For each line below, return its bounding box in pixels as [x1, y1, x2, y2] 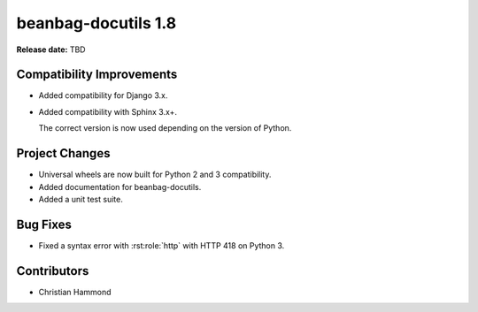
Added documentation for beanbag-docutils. [38, 181, 202, 192]
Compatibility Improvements [16, 67, 178, 82]
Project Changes [16, 146, 111, 161]
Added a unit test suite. [38, 194, 123, 204]
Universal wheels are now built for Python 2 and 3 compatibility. [38, 169, 272, 180]
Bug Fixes [16, 217, 73, 232]
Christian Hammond [38, 286, 112, 297]
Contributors [16, 263, 89, 278]
